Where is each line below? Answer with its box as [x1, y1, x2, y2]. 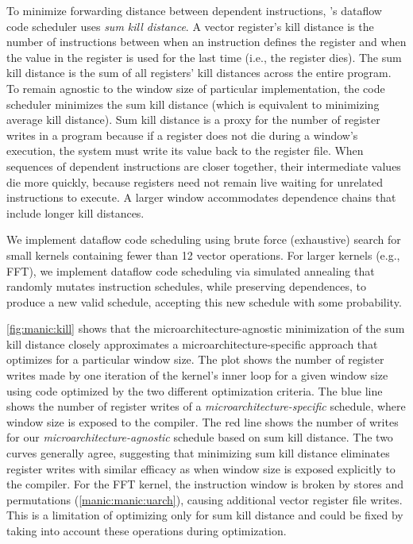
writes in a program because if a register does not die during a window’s [6, 126, 358, 143]
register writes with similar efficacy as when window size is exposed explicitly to [6, 460, 396, 476]
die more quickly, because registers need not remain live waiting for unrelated [6, 173, 384, 190]
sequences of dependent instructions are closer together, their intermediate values [6, 157, 401, 174]
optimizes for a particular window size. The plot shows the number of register [6, 351, 384, 368]
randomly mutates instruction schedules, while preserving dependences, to [6, 278, 366, 295]
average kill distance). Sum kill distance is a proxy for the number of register [6, 111, 380, 128]
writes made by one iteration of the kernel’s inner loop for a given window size [6, 367, 388, 384]
